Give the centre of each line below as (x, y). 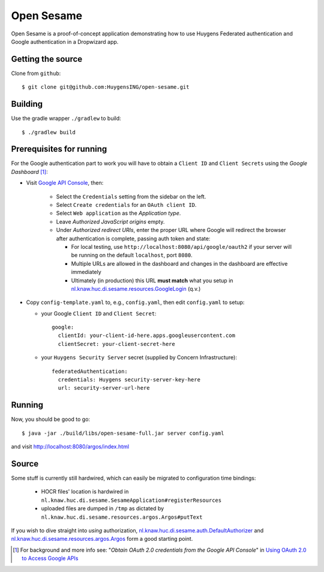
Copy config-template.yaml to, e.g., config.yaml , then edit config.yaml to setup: (135, 302)
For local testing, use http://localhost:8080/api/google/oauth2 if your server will (181, 246)
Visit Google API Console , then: (65, 183)
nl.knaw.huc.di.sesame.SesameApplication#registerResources (131, 500)
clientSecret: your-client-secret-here (116, 344)
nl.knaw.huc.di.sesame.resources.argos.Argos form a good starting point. (102, 539)
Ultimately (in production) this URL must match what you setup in (152, 280)
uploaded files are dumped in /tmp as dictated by (103, 508)
